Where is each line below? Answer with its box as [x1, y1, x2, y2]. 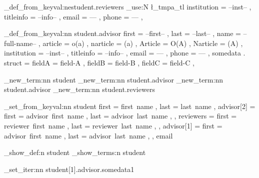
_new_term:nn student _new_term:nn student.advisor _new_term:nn [4, 74, 223, 84]
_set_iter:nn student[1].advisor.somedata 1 [4, 163, 134, 174]
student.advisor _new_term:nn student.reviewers [4, 84, 155, 94]
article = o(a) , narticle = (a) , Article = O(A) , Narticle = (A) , [42, 37, 243, 48]
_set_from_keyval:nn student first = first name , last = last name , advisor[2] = [4, 100, 255, 111]
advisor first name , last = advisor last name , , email [4, 130, 173, 140]
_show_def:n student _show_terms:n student [4, 147, 146, 157]
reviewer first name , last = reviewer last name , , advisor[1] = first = [4, 120, 222, 130]
